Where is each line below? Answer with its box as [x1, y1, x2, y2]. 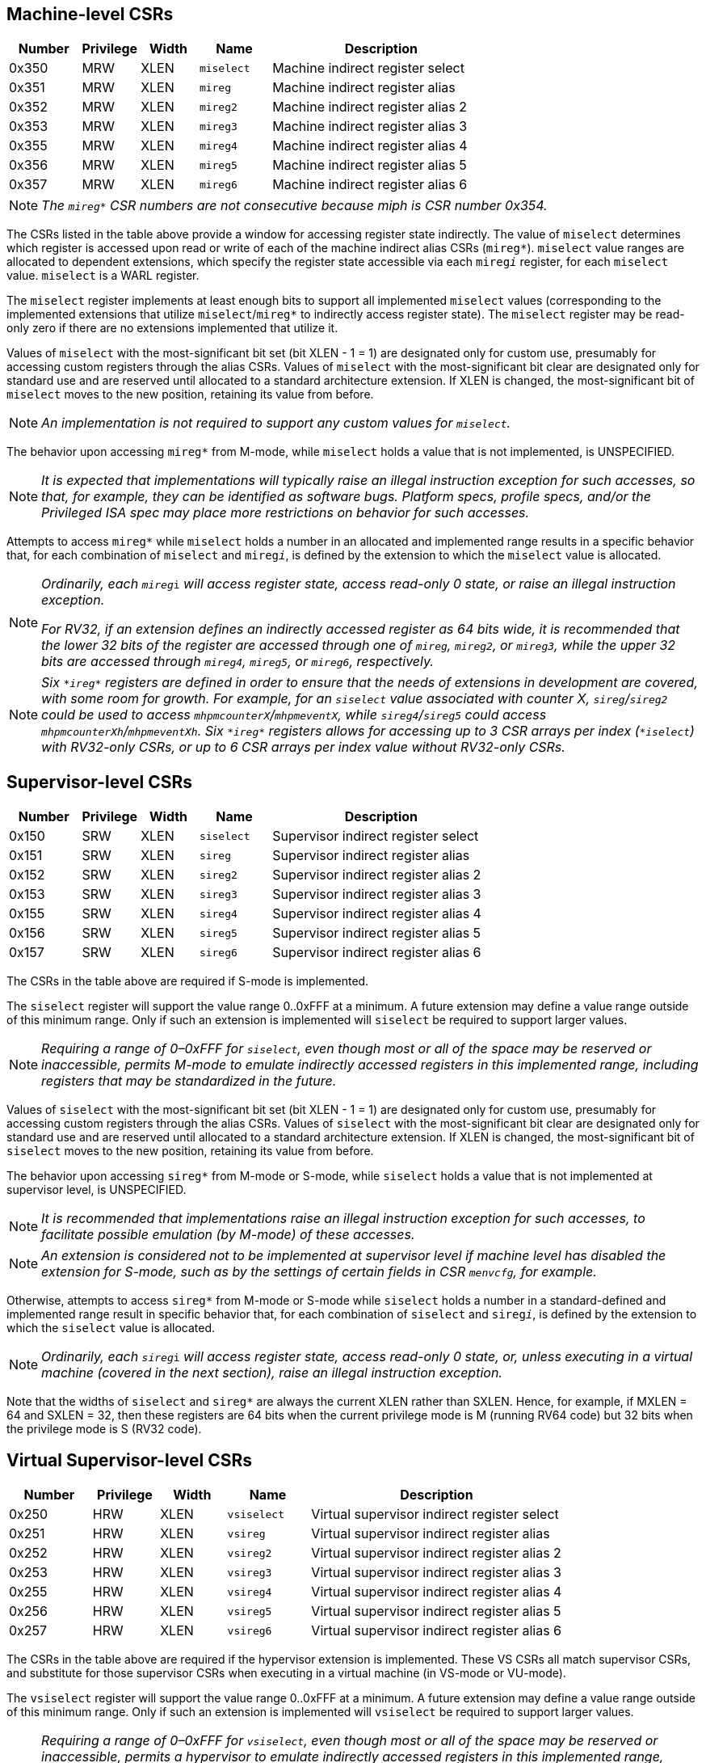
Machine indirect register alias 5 [272, 157, 467, 174]
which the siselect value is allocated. [6, 1321, 216, 1335]
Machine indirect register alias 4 [272, 137, 468, 154]
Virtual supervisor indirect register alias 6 [311, 1622, 562, 1639]
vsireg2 [227, 1546, 272, 1559]
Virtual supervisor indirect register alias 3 [311, 1564, 561, 1581]
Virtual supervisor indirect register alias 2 [311, 1545, 561, 1562]
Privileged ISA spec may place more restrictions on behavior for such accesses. [41, 504, 530, 521]
